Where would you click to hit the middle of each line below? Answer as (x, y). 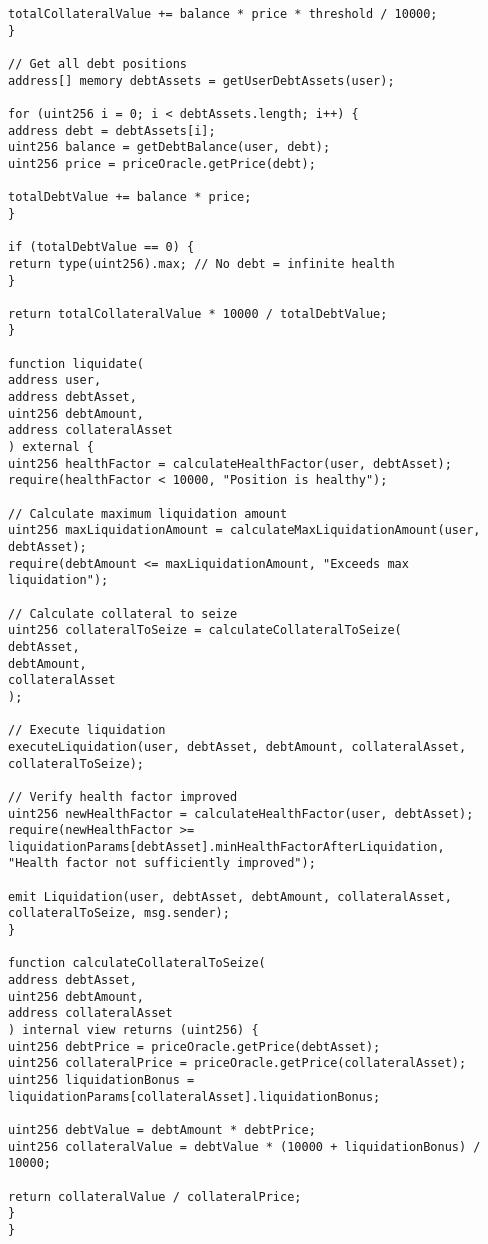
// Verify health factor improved (123, 796)
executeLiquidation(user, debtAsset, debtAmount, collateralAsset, (237, 746)
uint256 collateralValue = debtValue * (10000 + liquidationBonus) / (244, 1146)
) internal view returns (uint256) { (133, 1030)
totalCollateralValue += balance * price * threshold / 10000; (223, 14)
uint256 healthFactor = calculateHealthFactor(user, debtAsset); (230, 463)
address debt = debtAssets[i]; (112, 130)
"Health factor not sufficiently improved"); (162, 863)
